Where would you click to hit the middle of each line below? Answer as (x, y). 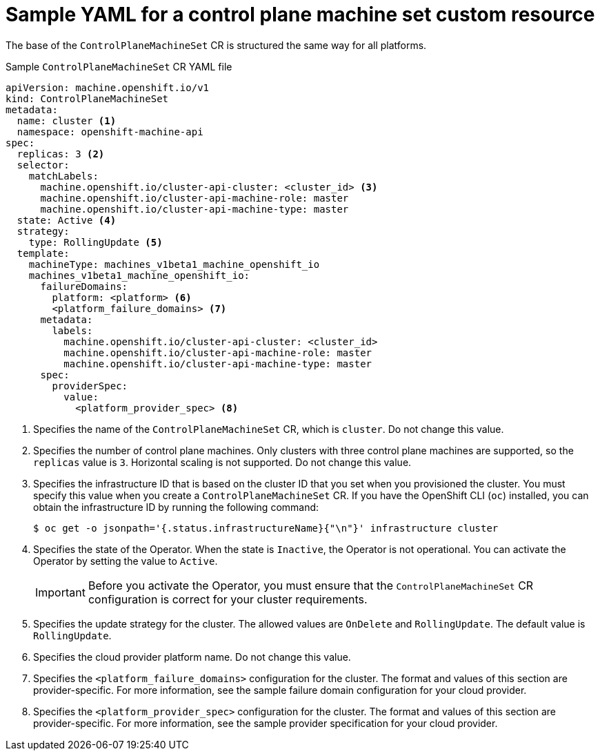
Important (60, 592)
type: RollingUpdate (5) (96, 242)
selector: (43, 165)
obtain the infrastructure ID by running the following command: (176, 507)
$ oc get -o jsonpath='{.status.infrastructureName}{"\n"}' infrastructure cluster (266, 528)
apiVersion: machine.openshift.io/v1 (108, 87)
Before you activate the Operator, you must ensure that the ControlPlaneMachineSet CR (311, 585)
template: (43, 253)
